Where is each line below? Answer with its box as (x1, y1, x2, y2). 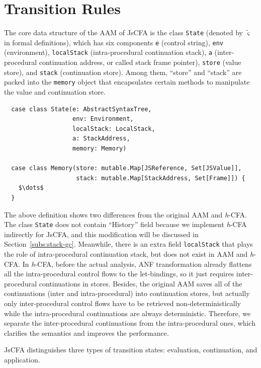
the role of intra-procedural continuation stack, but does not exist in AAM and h (4, 249, 254, 259)
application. (4, 354, 40, 365)
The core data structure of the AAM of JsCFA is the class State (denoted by (4, 27, 243, 38)
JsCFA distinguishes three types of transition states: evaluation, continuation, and (4, 344, 257, 355)
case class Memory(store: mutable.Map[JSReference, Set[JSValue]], (11, 165, 242, 172)
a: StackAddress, (72, 135, 130, 142)
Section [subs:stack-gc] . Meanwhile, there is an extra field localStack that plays (4, 239, 253, 249)
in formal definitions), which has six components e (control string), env (4, 37, 223, 47)
